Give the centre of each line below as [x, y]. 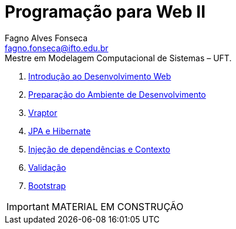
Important [28, 206]
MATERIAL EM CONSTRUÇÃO [117, 206]
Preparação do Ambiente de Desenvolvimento [117, 94]
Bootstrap [47, 185]
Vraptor [43, 112]
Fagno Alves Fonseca [46, 38]
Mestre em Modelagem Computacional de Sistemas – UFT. [118, 58]
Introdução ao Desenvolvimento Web [100, 76]
